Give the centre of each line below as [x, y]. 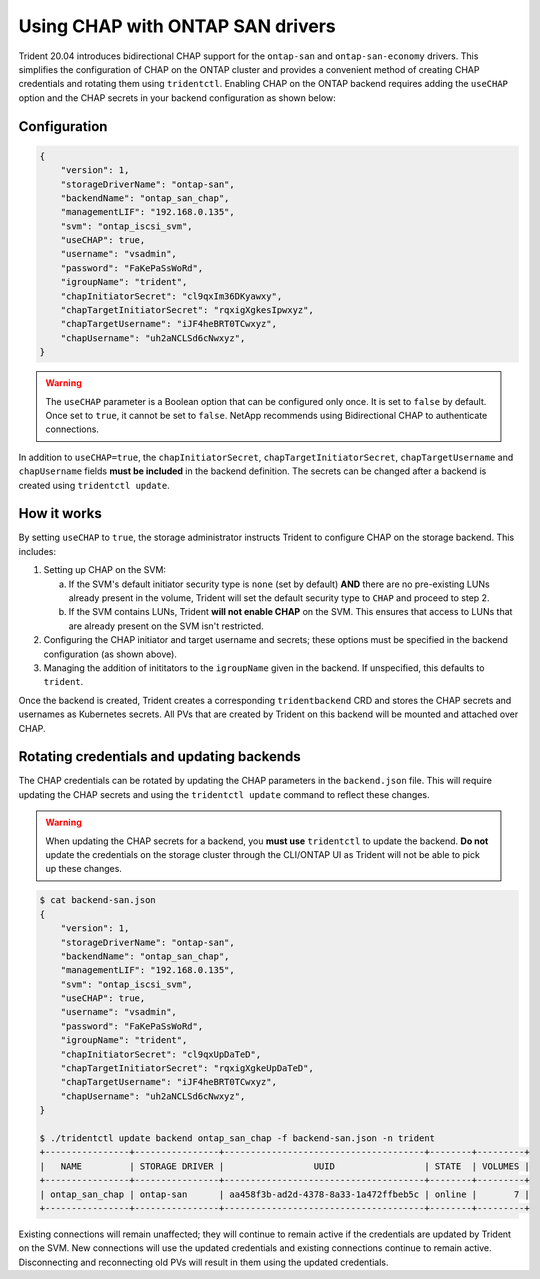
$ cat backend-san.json [98, 900]
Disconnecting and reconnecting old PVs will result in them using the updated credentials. [203, 1262]
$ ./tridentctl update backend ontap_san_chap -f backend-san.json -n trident [237, 1138]
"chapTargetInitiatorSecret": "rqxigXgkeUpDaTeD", [187, 1068]
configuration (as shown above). [110, 654]
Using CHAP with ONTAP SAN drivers [177, 26]
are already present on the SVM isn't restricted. [166, 626]
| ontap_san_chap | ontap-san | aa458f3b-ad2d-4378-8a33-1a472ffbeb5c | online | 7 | [284, 1194]
